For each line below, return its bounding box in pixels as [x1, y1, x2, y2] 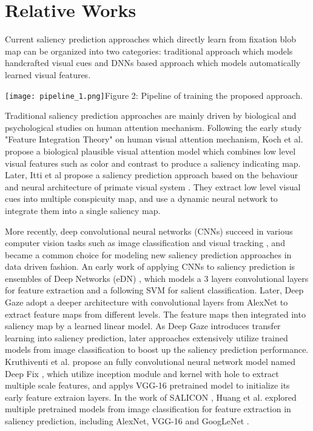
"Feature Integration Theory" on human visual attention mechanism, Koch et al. [5, 133, 303, 145]
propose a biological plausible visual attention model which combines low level [5, 144, 296, 157]
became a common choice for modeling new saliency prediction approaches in [5, 248, 292, 261]
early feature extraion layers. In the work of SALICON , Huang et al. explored [5, 390, 297, 403]
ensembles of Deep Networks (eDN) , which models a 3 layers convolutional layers [5, 272, 309, 284]
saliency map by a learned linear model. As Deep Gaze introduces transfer [5, 319, 281, 332]
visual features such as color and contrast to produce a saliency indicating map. [5, 156, 301, 169]
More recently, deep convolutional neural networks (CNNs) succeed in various [5, 224, 293, 237]
